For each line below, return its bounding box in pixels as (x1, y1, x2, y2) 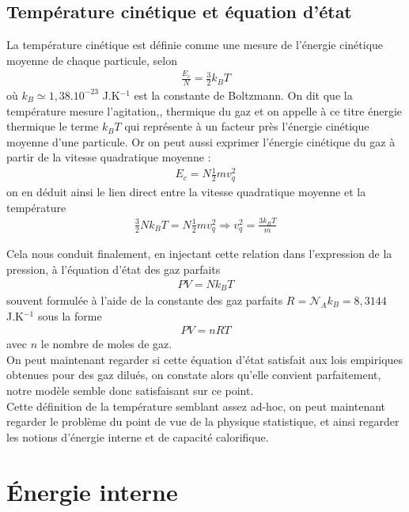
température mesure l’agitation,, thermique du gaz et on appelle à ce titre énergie (6, 102, 403, 119)
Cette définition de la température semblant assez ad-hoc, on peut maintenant (6, 397, 386, 414)
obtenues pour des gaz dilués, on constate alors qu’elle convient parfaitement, (6, 366, 381, 383)
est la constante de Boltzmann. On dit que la (134, 86, 353, 103)
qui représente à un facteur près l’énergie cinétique (124, 118, 369, 135)
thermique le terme (6, 118, 99, 135)
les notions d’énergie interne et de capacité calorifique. (6, 428, 269, 445)
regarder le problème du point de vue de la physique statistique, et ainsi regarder (6, 413, 400, 430)
